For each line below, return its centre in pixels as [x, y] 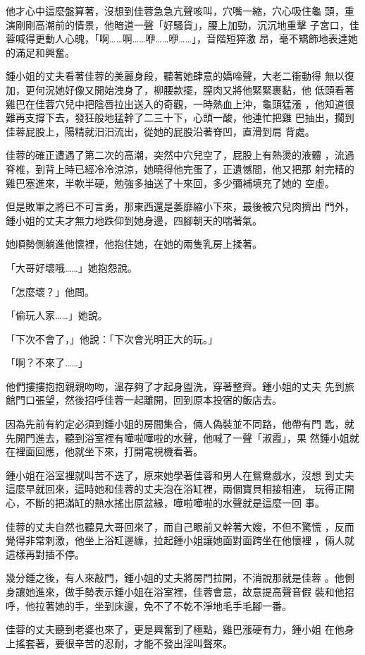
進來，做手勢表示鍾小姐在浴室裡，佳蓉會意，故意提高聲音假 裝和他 [190, 591]
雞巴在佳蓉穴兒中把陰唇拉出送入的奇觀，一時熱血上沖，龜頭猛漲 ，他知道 [175, 103]
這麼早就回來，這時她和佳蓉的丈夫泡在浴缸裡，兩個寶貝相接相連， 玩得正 [175, 489]
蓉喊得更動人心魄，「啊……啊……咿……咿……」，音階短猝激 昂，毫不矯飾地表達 [177, 38]
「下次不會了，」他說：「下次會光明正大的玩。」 [112, 338]
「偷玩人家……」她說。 [57, 315]
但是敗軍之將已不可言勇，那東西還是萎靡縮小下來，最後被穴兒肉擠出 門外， [180, 206]
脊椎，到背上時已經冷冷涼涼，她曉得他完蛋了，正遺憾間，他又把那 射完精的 [180, 168]
